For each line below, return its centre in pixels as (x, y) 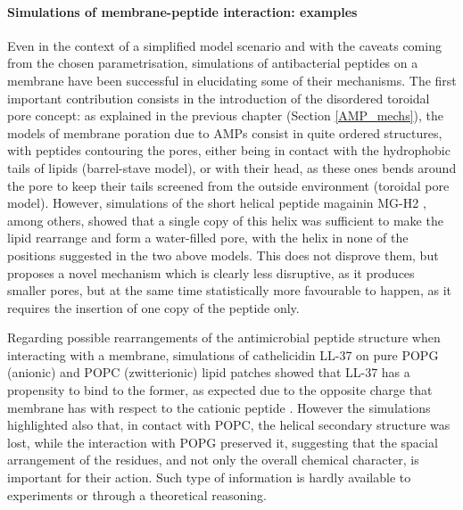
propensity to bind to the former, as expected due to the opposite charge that (220, 390)
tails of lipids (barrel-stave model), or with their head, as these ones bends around (232, 167)
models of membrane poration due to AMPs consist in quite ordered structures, (225, 132)
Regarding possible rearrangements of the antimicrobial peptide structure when (224, 337)
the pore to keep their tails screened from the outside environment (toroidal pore (228, 185)
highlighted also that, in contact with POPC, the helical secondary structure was (229, 425)
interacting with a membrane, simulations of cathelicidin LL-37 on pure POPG (223, 354)
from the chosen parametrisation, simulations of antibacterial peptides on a (213, 63)
